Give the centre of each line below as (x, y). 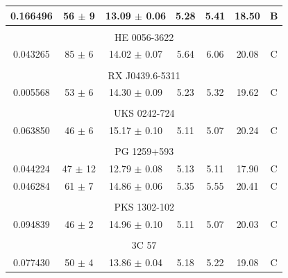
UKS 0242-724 (144, 113)
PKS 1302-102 (144, 207)
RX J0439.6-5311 (144, 75)
